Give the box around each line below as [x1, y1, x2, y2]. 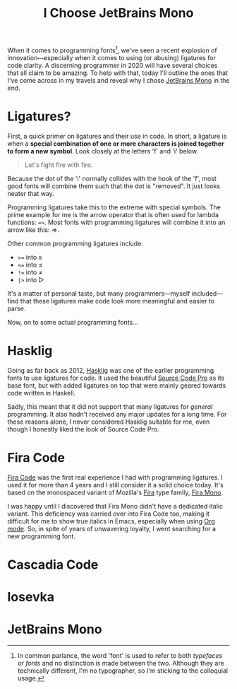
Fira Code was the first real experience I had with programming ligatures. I [7, 473, 224, 482]
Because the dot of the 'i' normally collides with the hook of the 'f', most [7, 174, 217, 183]
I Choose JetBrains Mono [43, 5, 194, 21]
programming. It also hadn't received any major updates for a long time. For [7, 410, 227, 418]
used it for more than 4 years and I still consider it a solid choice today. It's [7, 480, 224, 489]
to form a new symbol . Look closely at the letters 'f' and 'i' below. [7, 146, 199, 155]
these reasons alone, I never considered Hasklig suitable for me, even [7, 417, 210, 426]
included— [191, 289, 224, 298]
